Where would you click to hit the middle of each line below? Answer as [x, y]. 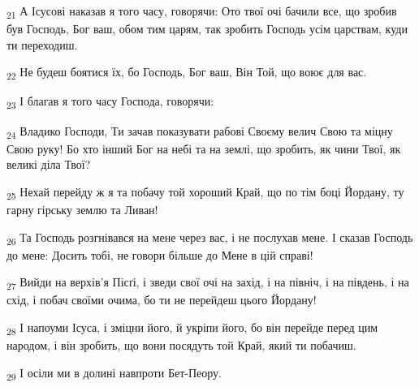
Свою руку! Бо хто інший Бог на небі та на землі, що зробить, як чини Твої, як [204, 148]
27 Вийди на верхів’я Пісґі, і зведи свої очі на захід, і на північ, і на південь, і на [208, 283]
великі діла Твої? [49, 164]
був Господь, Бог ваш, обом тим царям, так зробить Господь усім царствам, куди [207, 29]
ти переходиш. [42, 44]
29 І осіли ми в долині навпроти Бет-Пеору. [114, 373]
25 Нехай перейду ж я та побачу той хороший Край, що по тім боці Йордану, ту [205, 192]
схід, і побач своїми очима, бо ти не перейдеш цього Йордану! [162, 300]
